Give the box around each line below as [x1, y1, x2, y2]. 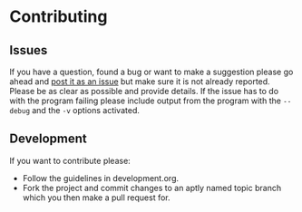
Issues [9, 43, 48, 58]
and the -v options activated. [31, 105, 141, 115]
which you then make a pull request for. [22, 192, 170, 203]
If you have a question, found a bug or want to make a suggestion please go [9, 66, 294, 77]
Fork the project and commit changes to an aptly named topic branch [22, 182, 282, 193]
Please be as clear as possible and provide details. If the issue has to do [9, 86, 279, 96]
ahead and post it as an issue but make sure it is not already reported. [9, 76, 270, 87]
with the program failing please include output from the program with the [9, 95, 281, 106]
